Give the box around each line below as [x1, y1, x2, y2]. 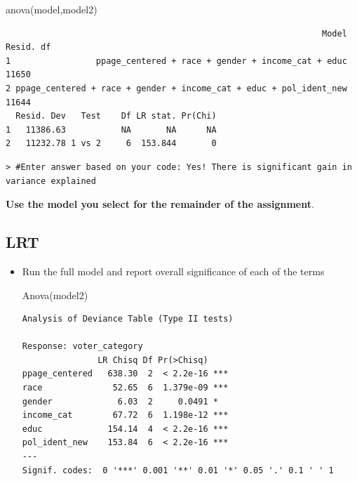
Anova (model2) [22, 287, 88, 302]
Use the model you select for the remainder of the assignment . [6, 197, 314, 211]
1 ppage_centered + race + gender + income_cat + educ [6, 55, 347, 66]
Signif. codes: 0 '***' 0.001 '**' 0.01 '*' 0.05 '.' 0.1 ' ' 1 [22, 465, 334, 475]
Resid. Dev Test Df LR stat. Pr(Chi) [15, 111, 217, 121]
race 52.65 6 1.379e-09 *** [22, 383, 229, 393]
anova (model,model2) [6, 2, 97, 16]
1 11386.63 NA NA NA [6, 124, 217, 135]
